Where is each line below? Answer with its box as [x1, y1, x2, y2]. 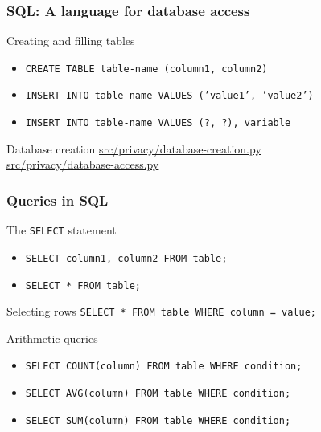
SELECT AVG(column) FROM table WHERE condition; [25, 388, 291, 400]
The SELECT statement [6, 222, 117, 238]
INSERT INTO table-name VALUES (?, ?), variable [25, 117, 291, 129]
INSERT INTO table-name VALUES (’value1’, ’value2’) [25, 90, 314, 102]
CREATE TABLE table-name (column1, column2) [25, 63, 268, 75]
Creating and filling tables [6, 32, 135, 49]
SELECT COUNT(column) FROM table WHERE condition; [25, 361, 302, 373]
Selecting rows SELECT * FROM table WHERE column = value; [6, 303, 317, 320]
